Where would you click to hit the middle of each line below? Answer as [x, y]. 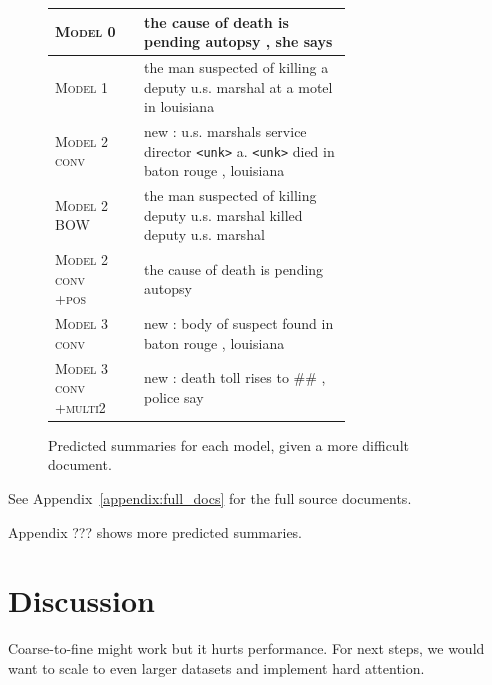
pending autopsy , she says [238, 41]
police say [174, 396]
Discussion [81, 600]
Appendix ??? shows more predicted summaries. [155, 531]
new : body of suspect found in [239, 323]
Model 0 [85, 31]
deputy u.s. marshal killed [223, 214]
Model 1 [81, 86]
